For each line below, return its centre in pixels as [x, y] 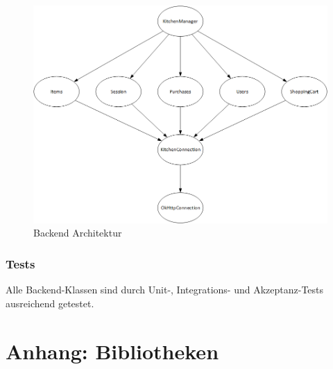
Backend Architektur [78, 233]
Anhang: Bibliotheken [112, 351]
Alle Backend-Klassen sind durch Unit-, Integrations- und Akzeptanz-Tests [165, 290]
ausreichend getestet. [50, 303]
